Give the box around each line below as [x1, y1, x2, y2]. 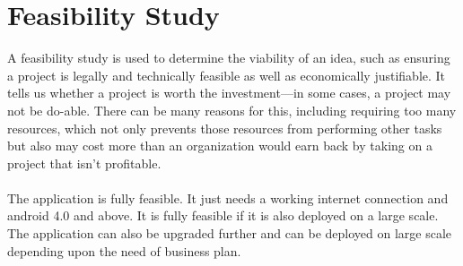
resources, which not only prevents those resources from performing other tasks [7, 118, 442, 137]
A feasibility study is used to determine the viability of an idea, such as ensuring [7, 48, 450, 67]
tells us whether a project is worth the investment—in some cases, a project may [7, 83, 451, 102]
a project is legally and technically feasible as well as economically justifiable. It [7, 65, 446, 84]
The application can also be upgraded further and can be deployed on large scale [7, 224, 451, 243]
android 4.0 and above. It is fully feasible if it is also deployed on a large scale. [7, 206, 439, 225]
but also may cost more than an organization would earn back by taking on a [7, 136, 432, 155]
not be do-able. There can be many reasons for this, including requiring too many [7, 100, 457, 119]
